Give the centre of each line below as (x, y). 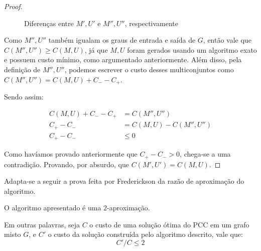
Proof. (13, 6)
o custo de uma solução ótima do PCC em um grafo (169, 224)
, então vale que (227, 40)
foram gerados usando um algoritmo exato (192, 49)
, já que (96, 49)
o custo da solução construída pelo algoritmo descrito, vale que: (145, 234)
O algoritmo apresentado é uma (53, 208)
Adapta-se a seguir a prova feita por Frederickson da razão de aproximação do (124, 181)
